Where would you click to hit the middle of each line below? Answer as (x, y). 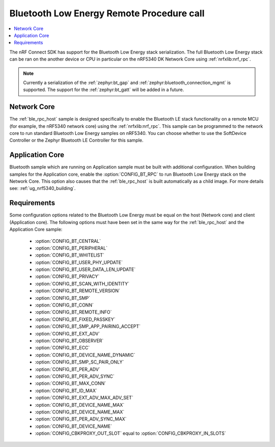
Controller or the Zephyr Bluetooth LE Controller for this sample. (76, 141)
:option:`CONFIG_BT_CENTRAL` (68, 241)
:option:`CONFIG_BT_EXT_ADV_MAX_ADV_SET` (84, 398)
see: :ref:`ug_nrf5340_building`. (43, 188)
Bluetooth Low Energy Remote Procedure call (107, 13)
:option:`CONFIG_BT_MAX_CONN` (71, 383)
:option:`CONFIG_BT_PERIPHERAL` (71, 248)
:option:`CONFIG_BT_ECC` (62, 348)
